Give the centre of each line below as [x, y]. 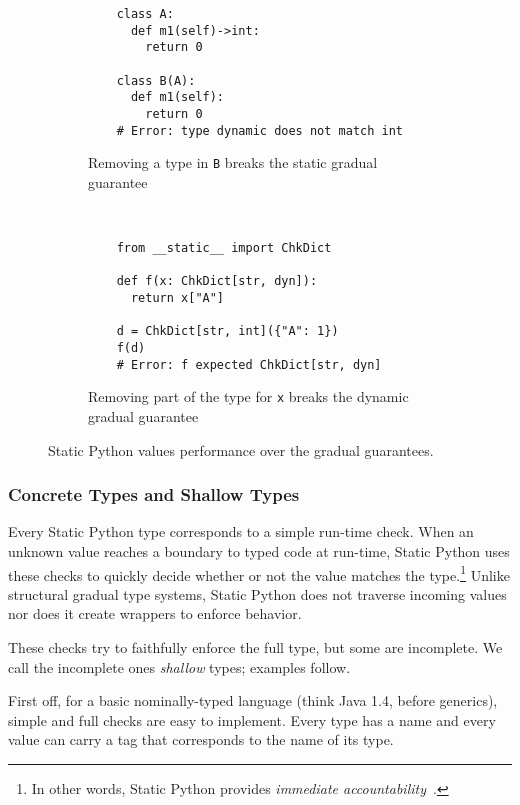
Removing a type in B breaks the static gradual [233, 162]
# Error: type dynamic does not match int [259, 130]
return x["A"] [177, 298]
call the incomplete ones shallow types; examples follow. [179, 666]
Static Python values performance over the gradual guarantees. [241, 449]
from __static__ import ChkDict [224, 248]
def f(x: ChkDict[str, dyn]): [217, 281]
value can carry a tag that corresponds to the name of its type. [201, 739]
